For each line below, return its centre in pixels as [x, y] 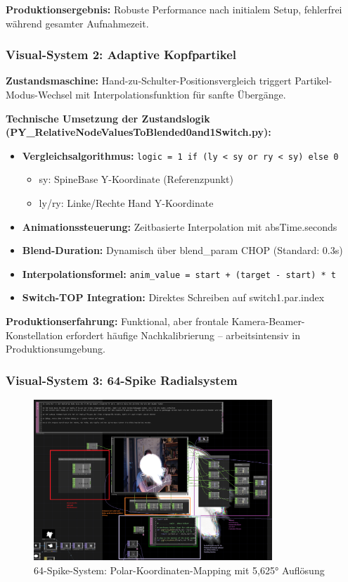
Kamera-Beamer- [268, 321]
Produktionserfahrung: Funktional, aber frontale [117, 321]
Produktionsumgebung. [56, 349]
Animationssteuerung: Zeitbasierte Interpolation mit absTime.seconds [180, 226]
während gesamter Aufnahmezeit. [77, 23]
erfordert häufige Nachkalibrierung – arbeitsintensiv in [183, 335]
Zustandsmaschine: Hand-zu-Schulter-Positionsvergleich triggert [149, 81]
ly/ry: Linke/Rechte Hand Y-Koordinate [126, 203]
